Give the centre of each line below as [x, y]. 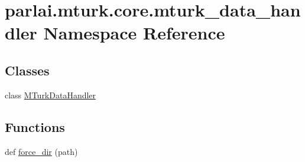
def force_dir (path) [41, 151]
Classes [27, 70]
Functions [35, 126]
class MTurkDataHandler [51, 95]
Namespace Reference [134, 33]
